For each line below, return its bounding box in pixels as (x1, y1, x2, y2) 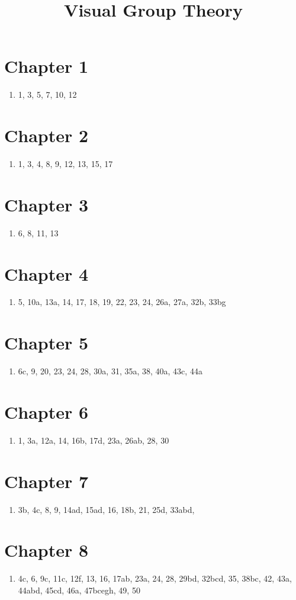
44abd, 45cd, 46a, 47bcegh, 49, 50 (18, 583, 140, 596)
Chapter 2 (4, 123, 89, 147)
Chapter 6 (4, 399, 89, 423)
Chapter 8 (4, 538, 89, 562)
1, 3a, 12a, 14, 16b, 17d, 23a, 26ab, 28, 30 (18, 434, 169, 446)
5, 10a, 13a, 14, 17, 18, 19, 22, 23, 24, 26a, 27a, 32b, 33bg (18, 296, 226, 308)
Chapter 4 (4, 261, 89, 285)
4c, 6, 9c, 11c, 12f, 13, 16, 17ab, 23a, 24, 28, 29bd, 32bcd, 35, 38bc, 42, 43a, (18, 572, 292, 585)
